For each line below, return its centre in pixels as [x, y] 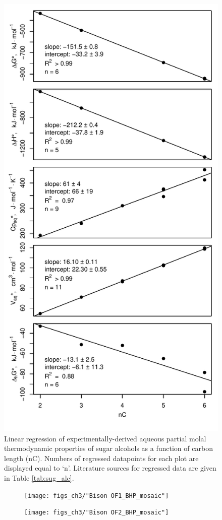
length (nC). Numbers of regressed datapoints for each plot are [101, 458]
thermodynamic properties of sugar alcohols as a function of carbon [108, 448]
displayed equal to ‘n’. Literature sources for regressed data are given [110, 468]
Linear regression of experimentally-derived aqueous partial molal [105, 438]
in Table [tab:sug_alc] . [39, 477]
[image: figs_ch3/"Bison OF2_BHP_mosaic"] [97, 513]
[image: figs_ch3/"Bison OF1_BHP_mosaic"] [97, 496]
